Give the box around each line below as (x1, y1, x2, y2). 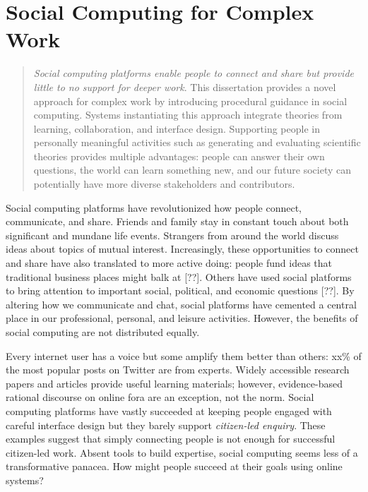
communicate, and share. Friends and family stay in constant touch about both (6, 214, 349, 229)
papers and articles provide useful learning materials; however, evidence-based (6, 376, 343, 390)
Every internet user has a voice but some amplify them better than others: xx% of (6, 348, 362, 363)
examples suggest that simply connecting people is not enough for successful (6, 431, 336, 446)
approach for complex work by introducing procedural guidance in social (33, 93, 348, 108)
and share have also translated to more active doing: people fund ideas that (6, 256, 333, 270)
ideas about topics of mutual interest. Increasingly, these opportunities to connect (6, 241, 359, 256)
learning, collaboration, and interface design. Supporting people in (33, 121, 320, 136)
